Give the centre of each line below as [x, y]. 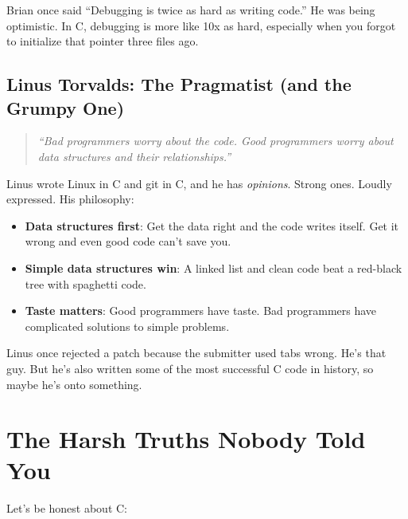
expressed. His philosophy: [70, 199]
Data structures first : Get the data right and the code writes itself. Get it [212, 225]
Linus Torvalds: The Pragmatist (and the [179, 84]
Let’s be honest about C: [67, 508]
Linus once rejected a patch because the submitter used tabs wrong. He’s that [196, 353]
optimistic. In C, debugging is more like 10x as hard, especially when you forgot [201, 25]
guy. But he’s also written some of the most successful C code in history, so [190, 368]
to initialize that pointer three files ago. [103, 41]
